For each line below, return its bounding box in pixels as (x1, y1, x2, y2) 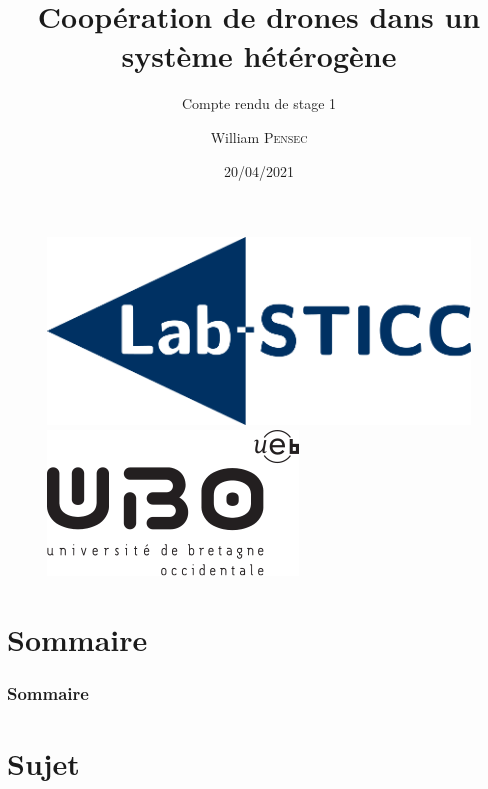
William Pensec (210, 126, 308, 147)
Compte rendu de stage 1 (181, 93, 337, 114)
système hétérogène (121, 35, 397, 76)
